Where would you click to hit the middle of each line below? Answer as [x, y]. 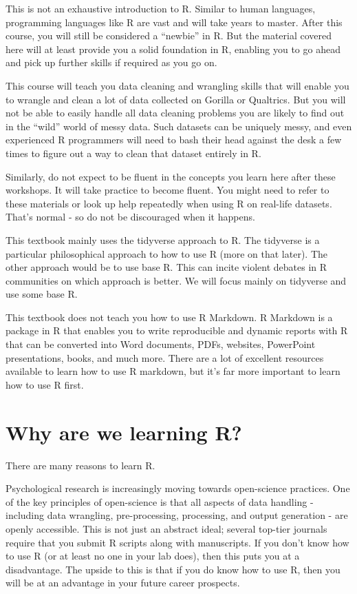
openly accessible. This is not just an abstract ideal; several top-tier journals [166, 528]
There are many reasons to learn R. [80, 465]
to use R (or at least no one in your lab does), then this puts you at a [153, 556]
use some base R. [42, 294]
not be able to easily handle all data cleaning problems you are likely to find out [175, 113]
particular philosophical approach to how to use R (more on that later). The [167, 253]
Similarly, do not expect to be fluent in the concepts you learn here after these [171, 176]
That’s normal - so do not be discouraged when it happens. [130, 217]
